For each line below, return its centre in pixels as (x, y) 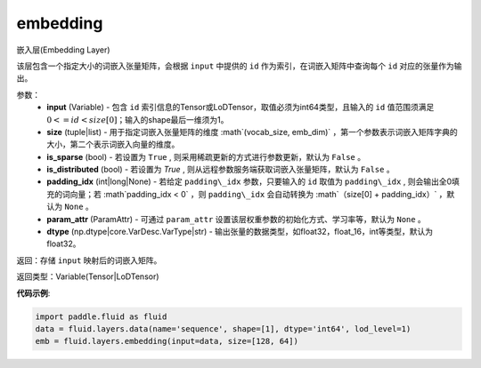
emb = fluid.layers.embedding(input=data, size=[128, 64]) (167, 341)
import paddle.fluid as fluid (101, 316)
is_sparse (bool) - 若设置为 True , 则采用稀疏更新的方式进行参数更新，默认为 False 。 (206, 156)
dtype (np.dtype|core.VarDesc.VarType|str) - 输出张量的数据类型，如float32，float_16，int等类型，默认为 (240, 232)
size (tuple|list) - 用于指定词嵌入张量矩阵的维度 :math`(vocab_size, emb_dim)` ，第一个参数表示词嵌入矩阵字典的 (252, 132)
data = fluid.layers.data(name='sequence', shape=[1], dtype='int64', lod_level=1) (223, 328)
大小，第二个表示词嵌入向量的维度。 (113, 144)
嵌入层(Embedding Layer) (63, 50)
